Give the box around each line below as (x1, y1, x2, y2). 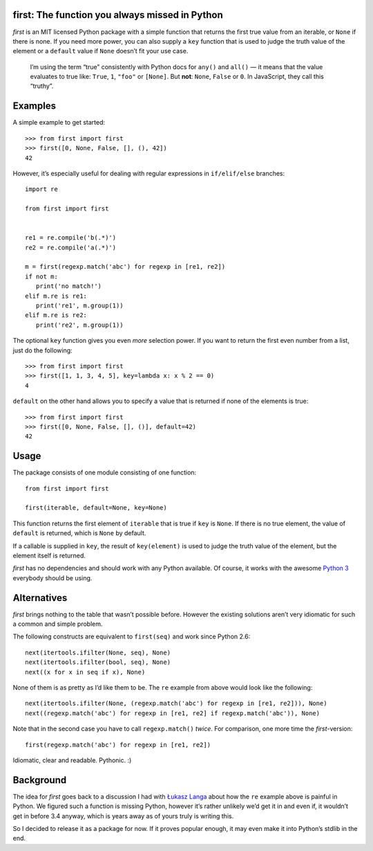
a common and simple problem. (12, 620, 103, 628)
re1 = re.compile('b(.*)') (25, 234, 117, 242)
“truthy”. (30, 82, 54, 90)
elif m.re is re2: (25, 312, 88, 319)
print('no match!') (35, 283, 102, 290)
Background (12, 774, 67, 786)
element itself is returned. (12, 551, 86, 559)
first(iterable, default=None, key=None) (25, 504, 167, 512)
